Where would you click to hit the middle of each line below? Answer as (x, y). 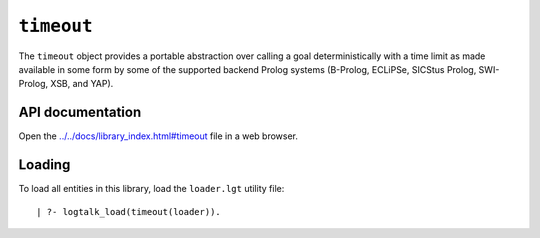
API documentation (80, 112)
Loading (44, 165)
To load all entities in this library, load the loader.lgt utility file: (151, 189)
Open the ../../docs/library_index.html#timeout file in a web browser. (158, 136)
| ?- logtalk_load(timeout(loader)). (129, 211)
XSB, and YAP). (82, 84)
